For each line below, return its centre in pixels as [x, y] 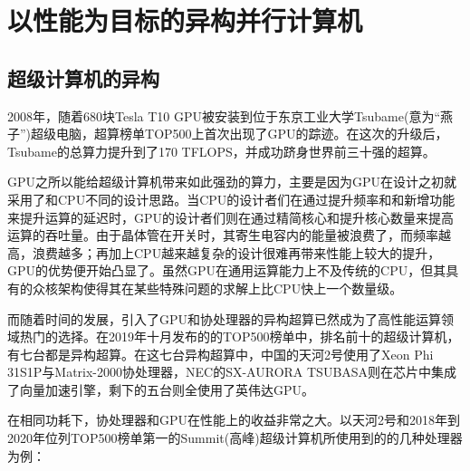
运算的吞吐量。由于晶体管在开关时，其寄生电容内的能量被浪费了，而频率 [223, 235]
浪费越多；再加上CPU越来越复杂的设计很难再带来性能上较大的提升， [236, 252]
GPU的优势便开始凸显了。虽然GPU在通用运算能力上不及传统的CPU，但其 [227, 270]
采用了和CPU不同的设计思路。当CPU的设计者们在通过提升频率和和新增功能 [231, 199]
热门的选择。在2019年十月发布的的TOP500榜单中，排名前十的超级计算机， [240, 336]
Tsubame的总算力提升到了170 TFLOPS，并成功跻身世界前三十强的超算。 [221, 151]
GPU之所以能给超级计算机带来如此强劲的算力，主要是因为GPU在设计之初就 [232, 182]
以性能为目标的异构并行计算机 [185, 20]
